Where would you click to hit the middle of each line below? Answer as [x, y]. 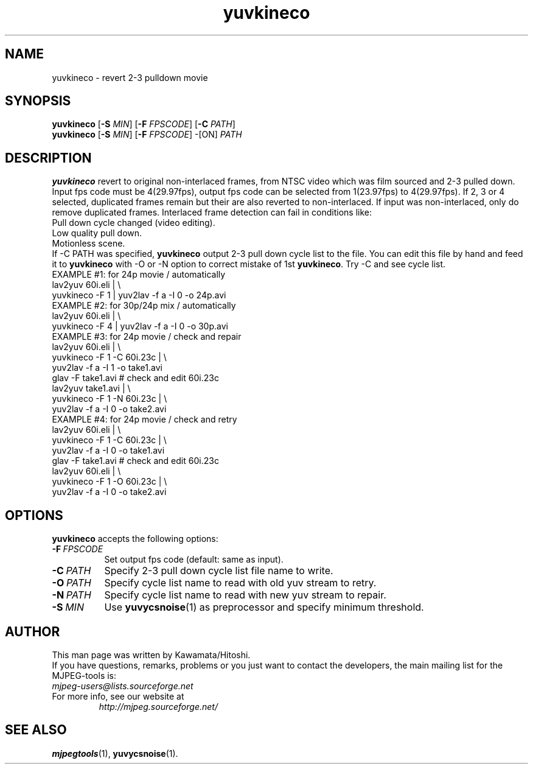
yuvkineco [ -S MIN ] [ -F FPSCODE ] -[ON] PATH [147, 135]
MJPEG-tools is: [84, 675]
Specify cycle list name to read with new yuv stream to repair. [245, 595]
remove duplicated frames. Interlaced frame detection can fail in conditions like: [212, 212]
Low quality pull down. [97, 233]
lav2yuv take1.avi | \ [91, 388]
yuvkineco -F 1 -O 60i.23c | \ [110, 482]
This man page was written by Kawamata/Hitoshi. [151, 655]
